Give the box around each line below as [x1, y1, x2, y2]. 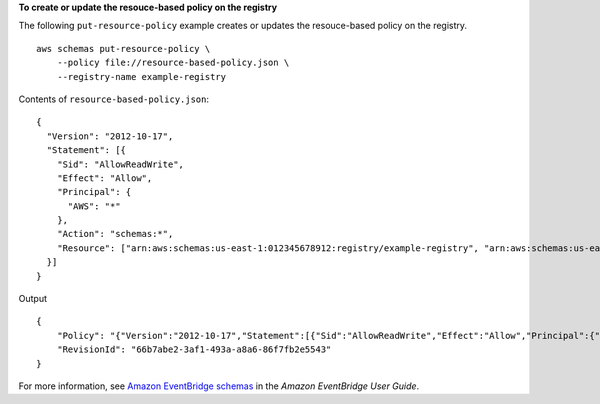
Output [18, 293, 47, 305]
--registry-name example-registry [56, 71, 227, 82]
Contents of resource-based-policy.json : [18, 93, 210, 105]
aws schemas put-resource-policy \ [36, 43, 211, 54]
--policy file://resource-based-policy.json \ [56, 57, 290, 69]
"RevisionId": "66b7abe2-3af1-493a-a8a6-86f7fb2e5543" [56, 344, 332, 355]
